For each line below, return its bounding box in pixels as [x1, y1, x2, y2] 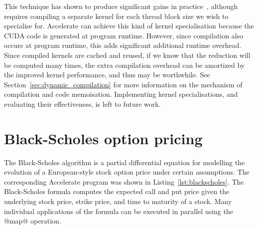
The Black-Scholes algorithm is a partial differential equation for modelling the [4, 157, 245, 167]
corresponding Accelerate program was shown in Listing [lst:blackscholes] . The [4, 176, 244, 187]
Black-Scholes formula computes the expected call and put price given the [4, 186, 230, 197]
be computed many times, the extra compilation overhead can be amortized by [4, 59, 245, 70]
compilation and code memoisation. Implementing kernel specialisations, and [4, 89, 238, 99]
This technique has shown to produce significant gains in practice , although [4, 1, 238, 11]
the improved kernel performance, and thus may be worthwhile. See [4, 69, 210, 80]
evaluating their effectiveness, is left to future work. [4, 98, 161, 109]
